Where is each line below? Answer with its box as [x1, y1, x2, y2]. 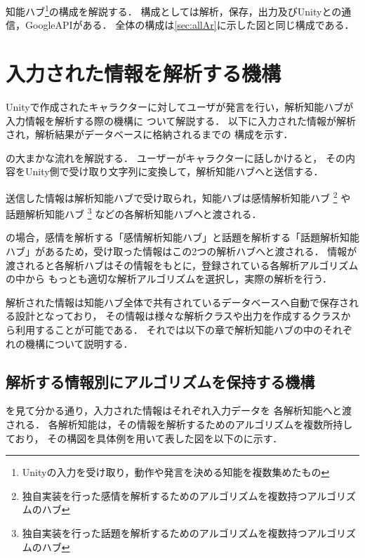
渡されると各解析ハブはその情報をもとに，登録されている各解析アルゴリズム [6, 257, 359, 272]
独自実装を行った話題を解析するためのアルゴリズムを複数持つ [22, 525, 307, 540]
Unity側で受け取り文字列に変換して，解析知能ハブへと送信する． [25, 164, 324, 179]
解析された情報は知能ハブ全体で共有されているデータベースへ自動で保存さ [6, 294, 349, 309]
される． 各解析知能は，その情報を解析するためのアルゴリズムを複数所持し [6, 416, 353, 431]
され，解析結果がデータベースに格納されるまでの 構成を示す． [6, 127, 293, 142]
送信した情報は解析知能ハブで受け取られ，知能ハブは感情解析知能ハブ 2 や [6, 188, 351, 205]
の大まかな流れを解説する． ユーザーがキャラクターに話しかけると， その [6, 150, 345, 165]
